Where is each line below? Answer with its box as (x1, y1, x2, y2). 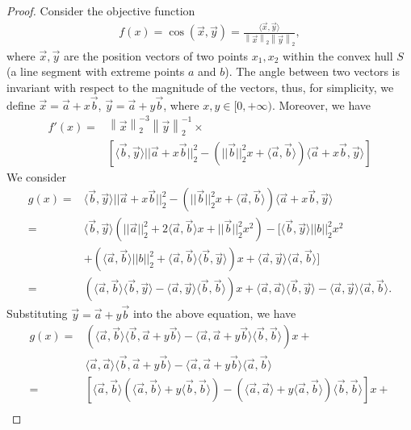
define (6, 96, 36, 113)
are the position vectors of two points (63, 47, 249, 64)
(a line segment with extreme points (6, 63, 185, 80)
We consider (6, 168, 67, 185)
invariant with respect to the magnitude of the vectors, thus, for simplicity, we (6, 79, 394, 96)
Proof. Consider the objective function (6, 2, 195, 19)
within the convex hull (283, 47, 393, 64)
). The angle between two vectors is (224, 63, 401, 80)
